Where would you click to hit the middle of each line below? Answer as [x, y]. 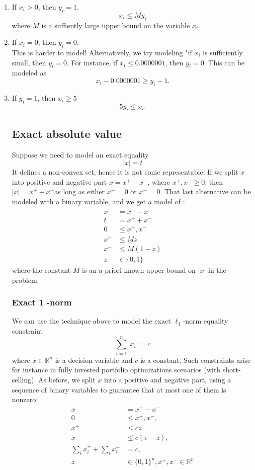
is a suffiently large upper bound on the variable [116, 25]
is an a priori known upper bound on [139, 270]
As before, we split [67, 379]
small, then [29, 62]
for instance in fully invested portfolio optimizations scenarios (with [116, 370]
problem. [25, 280]
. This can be [224, 62]
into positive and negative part [59, 181]
